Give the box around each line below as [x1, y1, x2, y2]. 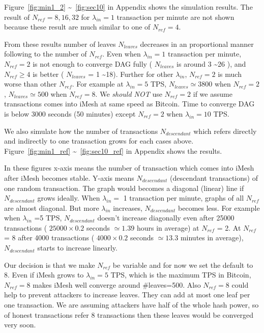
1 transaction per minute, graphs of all [123, 192, 244, 203]
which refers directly [193, 125, 257, 136]
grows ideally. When [37, 192, 100, 203]
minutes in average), [180, 232, 244, 243]
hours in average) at [136, 222, 199, 233]
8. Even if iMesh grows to [4, 269, 84, 280]
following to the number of [4, 48, 87, 59]
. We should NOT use [95, 88, 162, 99]
